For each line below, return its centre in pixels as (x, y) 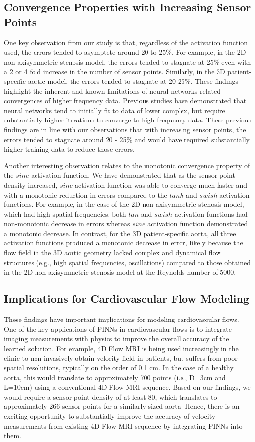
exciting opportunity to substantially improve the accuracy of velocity (110, 416)
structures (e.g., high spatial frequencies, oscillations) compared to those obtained (127, 262)
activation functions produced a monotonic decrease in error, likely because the (124, 243)
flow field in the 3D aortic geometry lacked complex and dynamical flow (112, 253)
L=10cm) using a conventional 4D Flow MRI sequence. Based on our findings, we (127, 387)
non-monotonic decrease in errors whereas (67, 223)
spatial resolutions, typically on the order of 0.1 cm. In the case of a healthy (119, 368)
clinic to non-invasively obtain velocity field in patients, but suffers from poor (121, 358)
